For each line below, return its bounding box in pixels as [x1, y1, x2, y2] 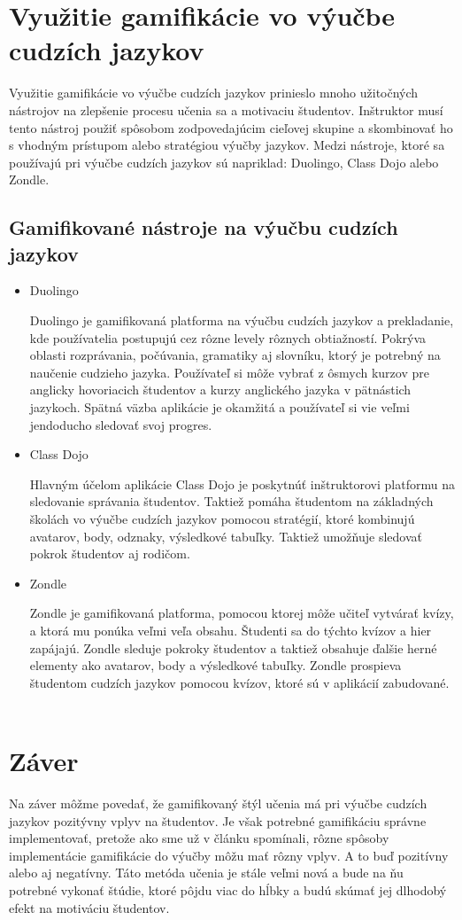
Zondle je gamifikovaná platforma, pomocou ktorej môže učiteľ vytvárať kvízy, [29, 604, 454, 622]
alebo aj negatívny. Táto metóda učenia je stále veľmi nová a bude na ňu [9, 863, 404, 882]
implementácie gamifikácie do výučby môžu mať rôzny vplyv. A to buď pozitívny [9, 846, 449, 864]
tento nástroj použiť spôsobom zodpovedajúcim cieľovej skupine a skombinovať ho [9, 118, 453, 136]
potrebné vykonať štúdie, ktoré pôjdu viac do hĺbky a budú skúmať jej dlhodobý [9, 881, 447, 900]
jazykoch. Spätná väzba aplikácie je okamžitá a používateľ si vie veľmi [29, 398, 410, 417]
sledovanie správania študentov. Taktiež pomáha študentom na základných [29, 492, 434, 511]
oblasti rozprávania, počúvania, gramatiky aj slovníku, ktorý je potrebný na [29, 346, 441, 364]
